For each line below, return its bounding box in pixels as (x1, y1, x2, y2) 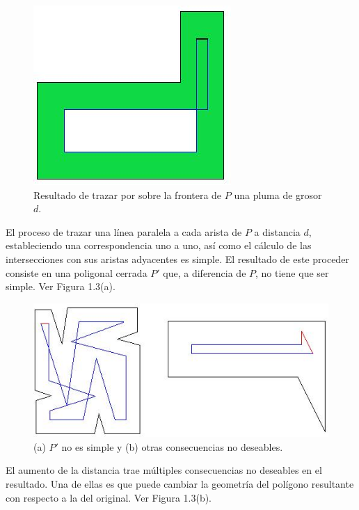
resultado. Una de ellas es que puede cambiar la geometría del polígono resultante (6, 477, 354, 491)
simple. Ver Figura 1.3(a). (6, 279, 115, 294)
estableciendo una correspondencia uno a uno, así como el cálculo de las (6, 238, 312, 253)
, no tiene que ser (255, 265, 329, 280)
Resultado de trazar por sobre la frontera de (33, 187, 222, 202)
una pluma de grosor (234, 187, 322, 202)
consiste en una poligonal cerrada (6, 265, 147, 280)
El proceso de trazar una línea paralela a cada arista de (6, 224, 242, 239)
